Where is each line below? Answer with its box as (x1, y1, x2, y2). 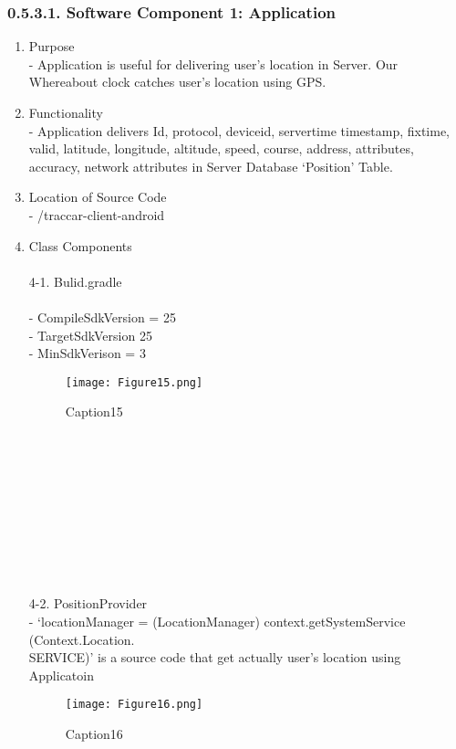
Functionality (28, 103, 103, 121)
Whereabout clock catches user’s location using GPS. (28, 72, 326, 91)
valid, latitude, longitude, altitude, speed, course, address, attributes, (28, 139, 414, 158)
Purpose (28, 37, 75, 56)
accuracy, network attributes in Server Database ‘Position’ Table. (28, 156, 393, 175)
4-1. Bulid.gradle (28, 271, 122, 290)
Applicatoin (28, 665, 94, 684)
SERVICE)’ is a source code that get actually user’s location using (28, 648, 401, 667)
